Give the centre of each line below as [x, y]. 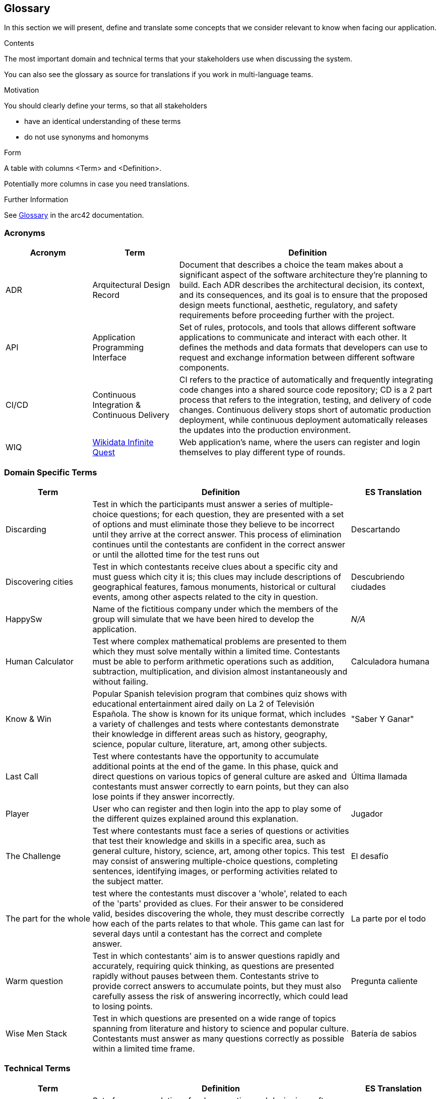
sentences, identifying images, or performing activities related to [215, 871]
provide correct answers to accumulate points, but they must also [217, 986]
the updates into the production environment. [265, 430]
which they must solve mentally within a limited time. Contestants [216, 651]
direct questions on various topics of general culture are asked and [219, 776]
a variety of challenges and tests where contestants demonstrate [216, 724]
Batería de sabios [384, 1033]
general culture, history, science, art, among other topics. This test [219, 851]
